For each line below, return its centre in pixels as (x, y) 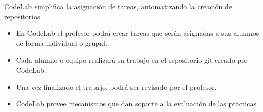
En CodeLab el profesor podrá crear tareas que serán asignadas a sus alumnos (138, 33)
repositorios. (23, 16)
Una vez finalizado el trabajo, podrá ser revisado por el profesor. (116, 87)
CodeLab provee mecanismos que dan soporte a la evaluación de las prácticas (136, 104)
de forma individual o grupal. (61, 43)
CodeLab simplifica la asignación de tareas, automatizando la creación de (118, 6)
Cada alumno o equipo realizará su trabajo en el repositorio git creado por (132, 60)
